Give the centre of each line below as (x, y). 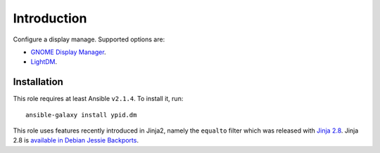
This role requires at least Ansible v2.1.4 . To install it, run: (98, 99)
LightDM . (44, 62)
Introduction (50, 18)
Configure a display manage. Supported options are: (89, 39)
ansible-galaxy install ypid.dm (81, 115)
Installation (38, 82)
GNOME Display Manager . (68, 52)
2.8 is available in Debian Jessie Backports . (76, 140)
